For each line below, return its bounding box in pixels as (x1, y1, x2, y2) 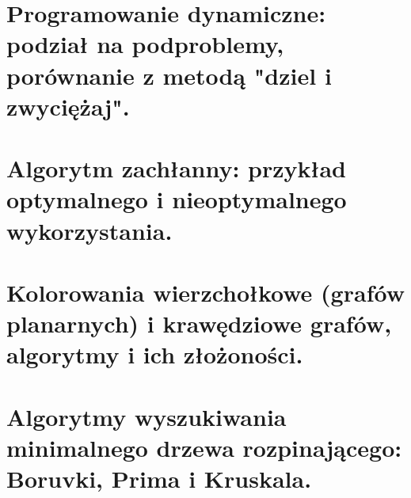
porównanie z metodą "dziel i (6, 59, 332, 91)
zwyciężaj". (6, 89, 130, 122)
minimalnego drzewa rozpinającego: (6, 431, 402, 463)
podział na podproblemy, (6, 28, 284, 60)
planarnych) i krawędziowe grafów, (6, 307, 392, 340)
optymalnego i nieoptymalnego (6, 183, 347, 215)
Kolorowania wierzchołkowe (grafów (6, 276, 405, 308)
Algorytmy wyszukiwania (6, 400, 287, 432)
